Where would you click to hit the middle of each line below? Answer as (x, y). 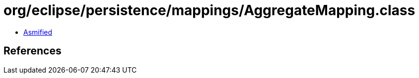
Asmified (38, 32)
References (33, 51)
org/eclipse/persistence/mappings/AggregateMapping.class (209, 10)
